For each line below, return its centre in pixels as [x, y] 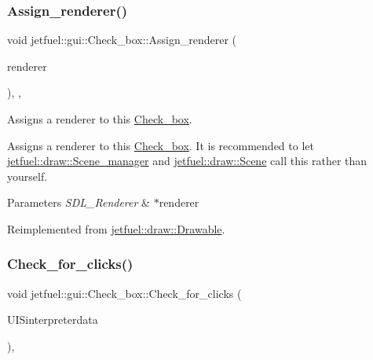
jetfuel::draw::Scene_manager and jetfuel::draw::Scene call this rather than [187, 161]
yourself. [27, 176]
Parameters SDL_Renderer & [79, 202]
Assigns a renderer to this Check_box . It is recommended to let [161, 145]
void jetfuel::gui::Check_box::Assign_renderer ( [122, 40]
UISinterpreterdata [53, 320]
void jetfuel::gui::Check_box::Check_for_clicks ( [124, 293]
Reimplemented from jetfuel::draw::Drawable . [116, 228]
